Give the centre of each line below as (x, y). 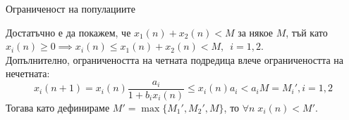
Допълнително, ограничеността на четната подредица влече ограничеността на (175, 59)
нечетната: (28, 73)
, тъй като (307, 32)
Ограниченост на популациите (71, 8)
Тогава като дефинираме (58, 108)
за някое (256, 32)
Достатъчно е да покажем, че (68, 32)
